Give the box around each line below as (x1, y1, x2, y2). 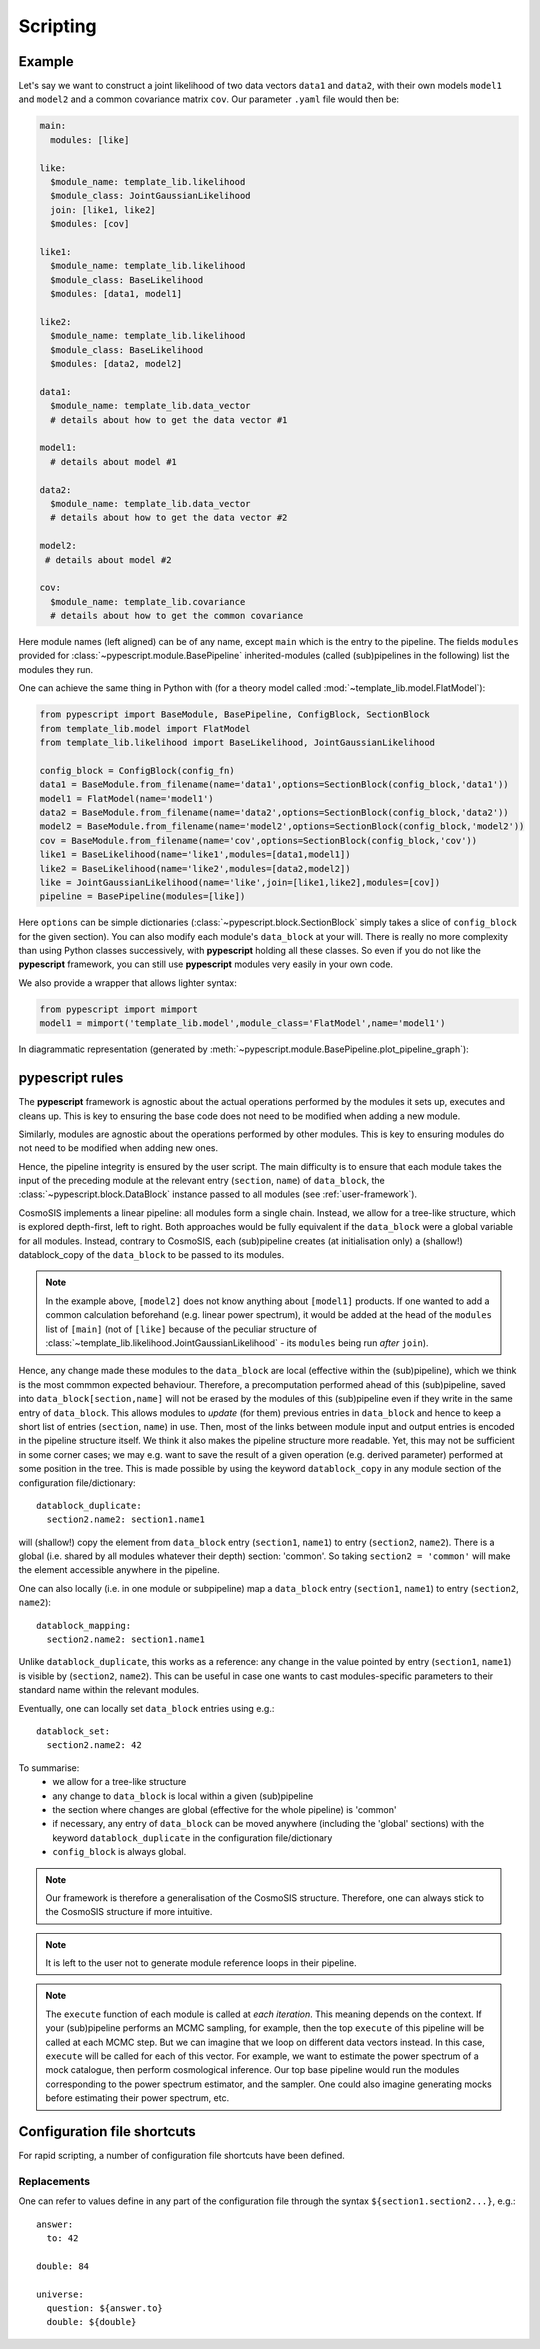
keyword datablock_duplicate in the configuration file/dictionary (52, 1831, 333, 1844)
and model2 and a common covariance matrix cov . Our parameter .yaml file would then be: (18, 93, 400, 105)
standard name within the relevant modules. (18, 1684, 200, 1696)
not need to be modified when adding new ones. (18, 1142, 219, 1154)
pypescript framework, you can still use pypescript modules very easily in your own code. (18, 958, 394, 970)
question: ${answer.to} (46, 2302, 164, 2314)
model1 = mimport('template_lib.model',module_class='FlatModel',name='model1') (39, 1018, 446, 1029)
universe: (36, 2288, 84, 2300)
